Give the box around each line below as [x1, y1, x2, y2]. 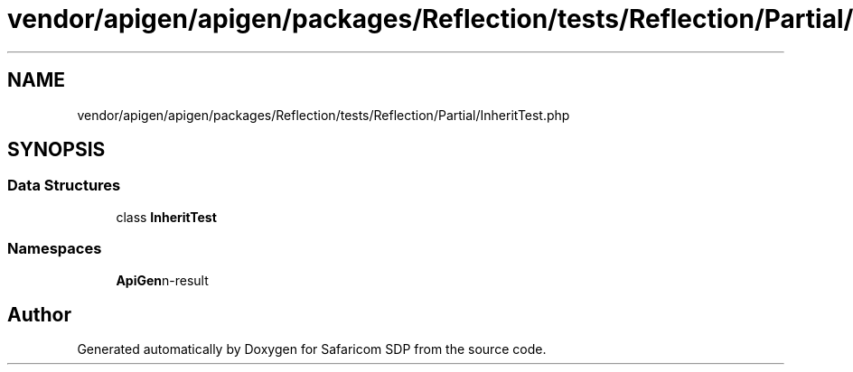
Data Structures [7, 176, 121, 195]
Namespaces [7, 239, 102, 258]
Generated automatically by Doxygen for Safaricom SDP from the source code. [77, 341, 547, 358]
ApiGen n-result [116, 272, 209, 288]
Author [7, 302, 71, 326]
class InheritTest [116, 209, 217, 225]
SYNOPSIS [7, 138, 106, 162]
